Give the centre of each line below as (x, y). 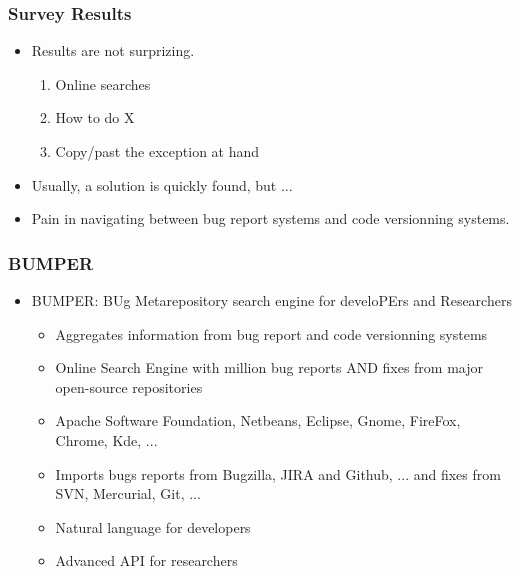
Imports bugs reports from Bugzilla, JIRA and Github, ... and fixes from (278, 473)
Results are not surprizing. (113, 50)
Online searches (103, 83)
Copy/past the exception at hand (157, 151)
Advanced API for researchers (146, 560)
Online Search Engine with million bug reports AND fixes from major (269, 367)
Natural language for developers (153, 526)
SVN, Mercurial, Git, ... (128, 493)
